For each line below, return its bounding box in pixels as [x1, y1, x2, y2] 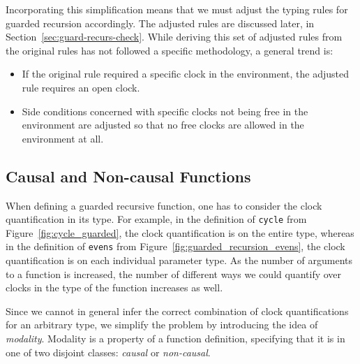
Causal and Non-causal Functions [6, 165, 251, 187]
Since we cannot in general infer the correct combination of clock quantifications [6, 303, 349, 318]
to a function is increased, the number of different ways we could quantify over [6, 266, 342, 281]
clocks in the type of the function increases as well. [6, 280, 223, 295]
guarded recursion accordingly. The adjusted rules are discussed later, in [6, 15, 315, 30]
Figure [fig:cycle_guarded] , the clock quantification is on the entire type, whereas [6, 225, 354, 240]
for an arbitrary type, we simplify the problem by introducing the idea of [6, 317, 318, 332]
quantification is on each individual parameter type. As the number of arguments [6, 253, 353, 268]
